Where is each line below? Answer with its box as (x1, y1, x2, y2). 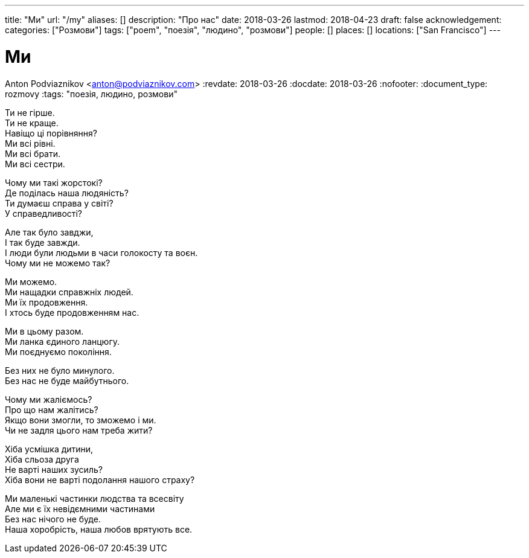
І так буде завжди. (5, 237, 80, 248)
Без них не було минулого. (5, 365, 115, 376)
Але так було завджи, (5, 226, 94, 237)
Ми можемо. (5, 276, 57, 287)
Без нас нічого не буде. (5, 513, 101, 524)
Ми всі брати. (5, 148, 61, 159)
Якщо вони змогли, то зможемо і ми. (5, 414, 156, 425)
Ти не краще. (5, 117, 59, 128)
